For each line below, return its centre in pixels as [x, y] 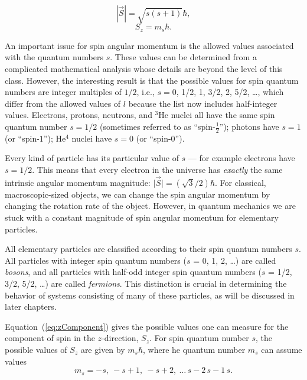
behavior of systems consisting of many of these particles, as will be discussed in [150, 295]
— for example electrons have [241, 158]
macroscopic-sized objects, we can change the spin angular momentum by [138, 194]
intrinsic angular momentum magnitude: [78, 182]
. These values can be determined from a [183, 57]
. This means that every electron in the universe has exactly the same [157, 170]
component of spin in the [50, 338]
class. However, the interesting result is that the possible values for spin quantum [152, 80]
